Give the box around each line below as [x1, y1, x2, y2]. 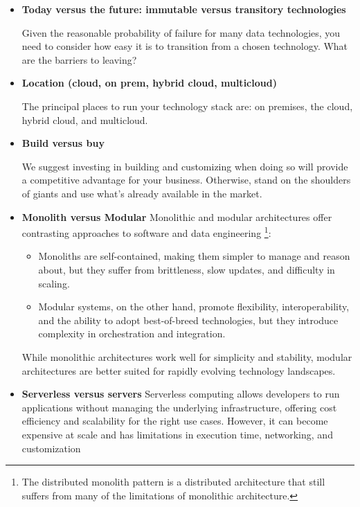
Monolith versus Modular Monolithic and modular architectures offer [21, 209, 332, 224]
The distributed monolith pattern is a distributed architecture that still [21, 474, 325, 489]
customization [21, 441, 81, 455]
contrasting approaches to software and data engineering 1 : [21, 224, 271, 240]
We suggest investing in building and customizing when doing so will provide [21, 159, 348, 173]
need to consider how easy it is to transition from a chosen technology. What [21, 39, 348, 53]
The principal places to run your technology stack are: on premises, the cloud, [21, 98, 353, 113]
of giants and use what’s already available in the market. [21, 186, 262, 200]
